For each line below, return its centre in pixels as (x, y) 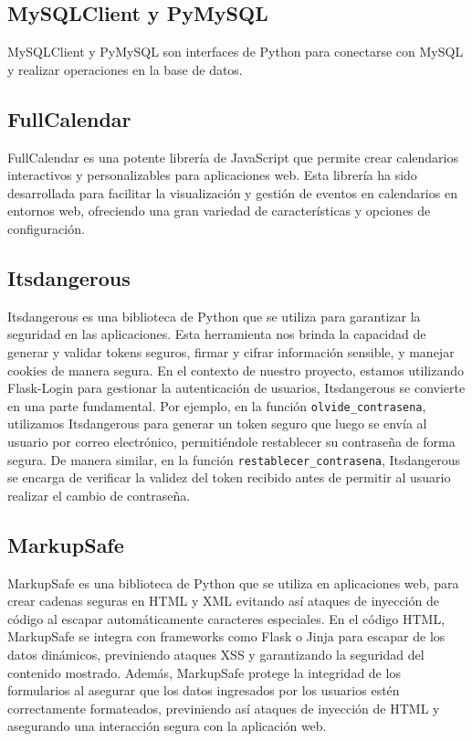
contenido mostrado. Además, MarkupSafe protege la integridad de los (204, 672)
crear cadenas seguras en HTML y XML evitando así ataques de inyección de (223, 601)
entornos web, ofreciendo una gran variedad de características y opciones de (219, 211)
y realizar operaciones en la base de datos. (125, 69)
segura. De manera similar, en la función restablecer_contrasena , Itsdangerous (234, 459)
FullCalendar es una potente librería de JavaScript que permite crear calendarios (233, 157)
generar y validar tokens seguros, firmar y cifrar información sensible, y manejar (231, 351)
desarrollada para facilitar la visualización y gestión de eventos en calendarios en (232, 192)
